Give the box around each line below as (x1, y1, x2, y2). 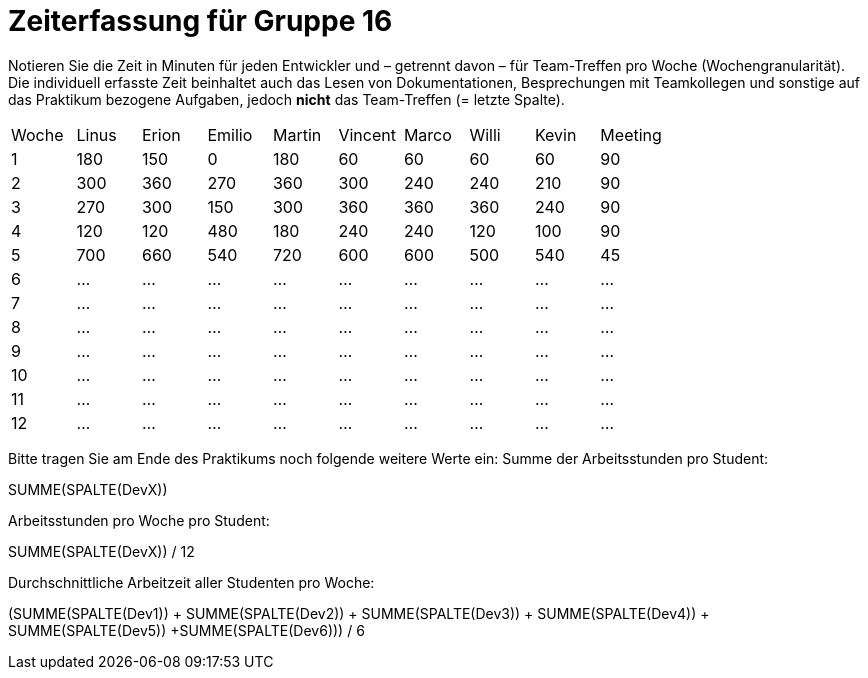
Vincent (338, 124, 396, 145)
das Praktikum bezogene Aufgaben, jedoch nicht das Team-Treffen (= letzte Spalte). (8, 90, 565, 108)
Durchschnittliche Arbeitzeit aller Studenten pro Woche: (8, 573, 375, 591)
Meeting (600, 124, 662, 145)
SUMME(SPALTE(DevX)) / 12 (8, 542, 195, 560)
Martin (272, 124, 322, 145)
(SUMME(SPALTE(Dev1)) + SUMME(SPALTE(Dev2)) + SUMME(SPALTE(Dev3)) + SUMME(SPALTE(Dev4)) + (8, 604, 710, 622)
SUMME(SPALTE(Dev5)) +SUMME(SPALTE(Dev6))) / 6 (8, 621, 365, 639)
